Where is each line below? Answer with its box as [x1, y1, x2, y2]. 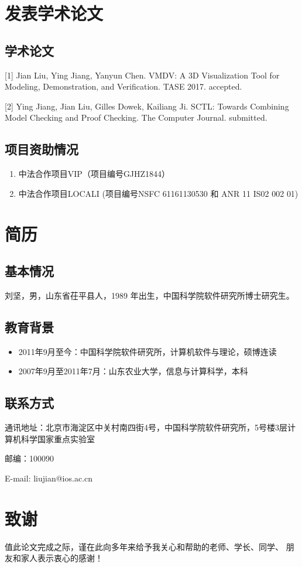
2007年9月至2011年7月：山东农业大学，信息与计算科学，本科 [18, 365, 248, 377]
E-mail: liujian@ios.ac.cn [5, 472, 93, 484]
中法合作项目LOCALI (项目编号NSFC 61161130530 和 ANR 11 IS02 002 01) [18, 187, 298, 199]
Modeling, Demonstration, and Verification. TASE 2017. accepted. [5, 80, 242, 93]
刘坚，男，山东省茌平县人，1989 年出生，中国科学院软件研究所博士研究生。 [5, 289, 294, 301]
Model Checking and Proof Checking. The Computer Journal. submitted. [5, 111, 267, 124]
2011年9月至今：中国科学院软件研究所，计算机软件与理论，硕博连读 [18, 345, 277, 357]
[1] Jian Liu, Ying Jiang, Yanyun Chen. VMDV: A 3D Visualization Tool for [5, 69, 280, 81]
